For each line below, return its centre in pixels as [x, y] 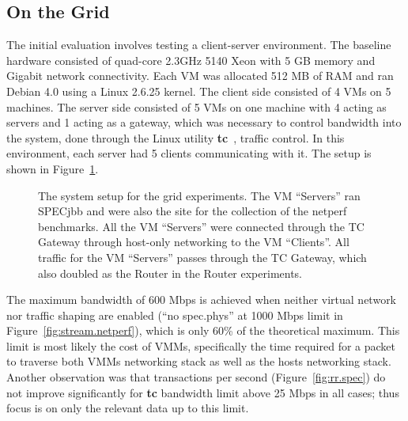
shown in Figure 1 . [53, 168]
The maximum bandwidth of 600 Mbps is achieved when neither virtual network [202, 300]
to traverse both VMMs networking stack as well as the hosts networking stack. [199, 361]
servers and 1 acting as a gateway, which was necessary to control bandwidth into [204, 122]
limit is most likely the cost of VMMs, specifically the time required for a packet [201, 345]
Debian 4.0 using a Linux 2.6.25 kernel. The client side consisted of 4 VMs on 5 [199, 91]
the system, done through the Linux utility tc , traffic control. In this [176, 137]
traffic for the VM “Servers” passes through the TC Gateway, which [202, 257]
